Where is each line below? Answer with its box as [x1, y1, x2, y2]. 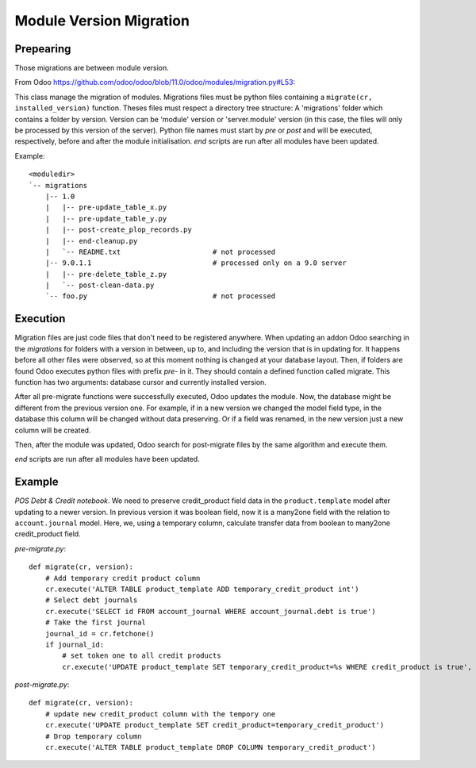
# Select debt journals [44, 596, 138, 605]
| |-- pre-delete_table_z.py [44, 270, 167, 278]
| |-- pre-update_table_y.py [44, 214, 167, 223]
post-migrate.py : [14, 680, 70, 689]
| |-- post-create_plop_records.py [44, 225, 192, 234]
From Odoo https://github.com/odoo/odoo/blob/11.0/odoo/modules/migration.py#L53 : [14, 78, 296, 87]
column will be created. [14, 425, 91, 435]
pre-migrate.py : [14, 543, 67, 553]
